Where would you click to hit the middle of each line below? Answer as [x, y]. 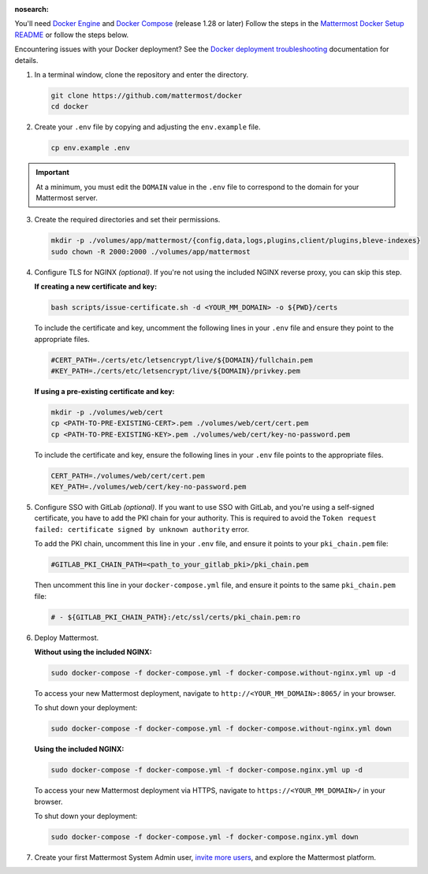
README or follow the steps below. [72, 35]
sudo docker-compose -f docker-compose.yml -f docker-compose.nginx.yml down [205, 837]
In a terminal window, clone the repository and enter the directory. [141, 74]
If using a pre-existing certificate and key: [104, 391]
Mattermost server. [67, 198]
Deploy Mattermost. [66, 638]
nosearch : [32, 9]
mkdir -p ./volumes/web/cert [107, 412]
